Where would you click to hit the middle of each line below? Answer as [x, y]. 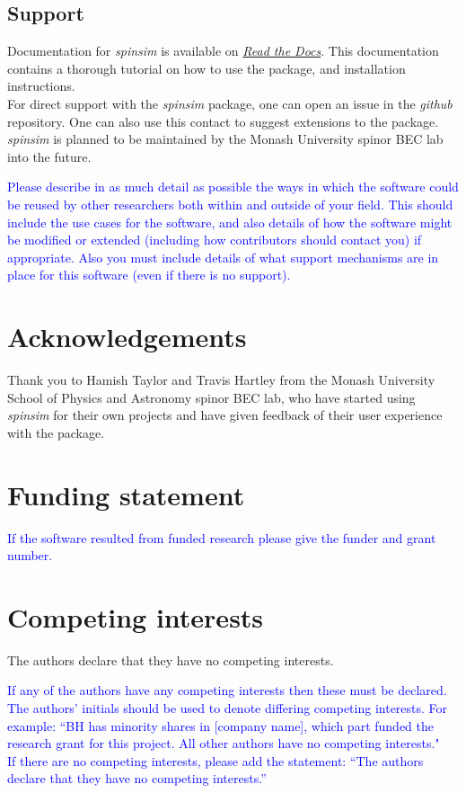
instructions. [41, 86]
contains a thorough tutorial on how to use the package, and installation [207, 68]
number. [30, 555]
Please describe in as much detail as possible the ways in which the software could [233, 187]
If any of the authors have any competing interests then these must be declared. [227, 690]
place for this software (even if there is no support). [149, 275]
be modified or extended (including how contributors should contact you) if [215, 240]
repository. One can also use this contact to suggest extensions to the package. [223, 121]
